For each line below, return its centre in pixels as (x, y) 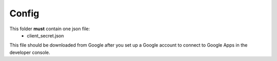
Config (24, 13)
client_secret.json (45, 35)
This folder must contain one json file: (50, 29)
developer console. (30, 52)
